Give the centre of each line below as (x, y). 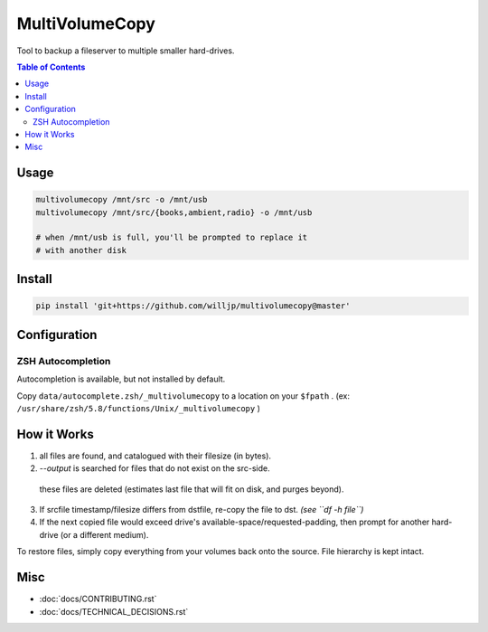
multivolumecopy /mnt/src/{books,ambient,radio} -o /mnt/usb (174, 212)
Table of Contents (51, 67)
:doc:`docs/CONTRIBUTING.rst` (98, 599)
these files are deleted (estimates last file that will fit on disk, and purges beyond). (192, 489)
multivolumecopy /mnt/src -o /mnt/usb (122, 200)
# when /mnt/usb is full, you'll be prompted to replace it (172, 238)
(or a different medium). (104, 534)
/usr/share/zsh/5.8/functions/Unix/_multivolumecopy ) (139, 408)
